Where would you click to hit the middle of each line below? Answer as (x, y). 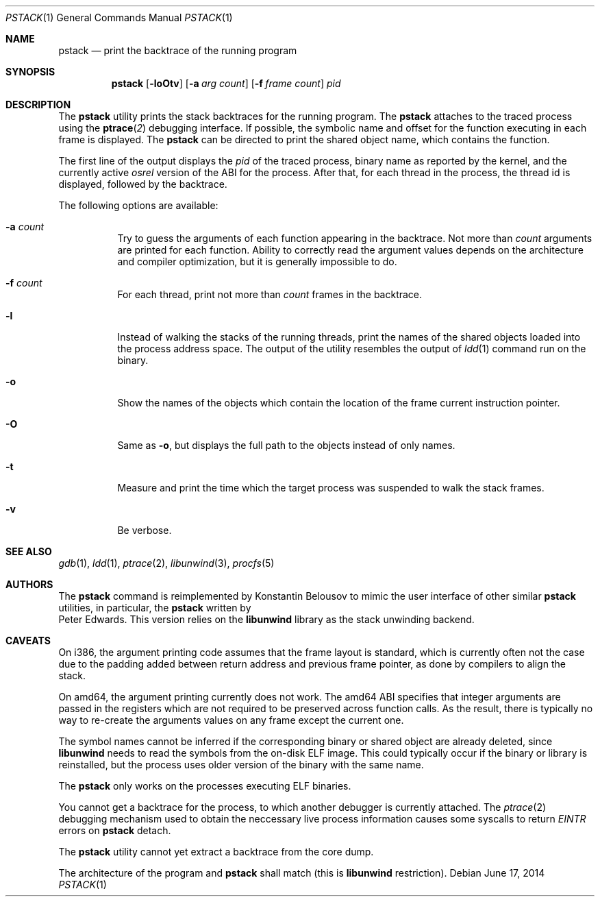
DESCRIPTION (38, 105)
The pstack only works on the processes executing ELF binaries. (205, 786)
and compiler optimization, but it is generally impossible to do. (257, 261)
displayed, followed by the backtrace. (143, 184)
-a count (25, 227)
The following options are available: (138, 205)
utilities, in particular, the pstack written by (155, 608)
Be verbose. (145, 530)
